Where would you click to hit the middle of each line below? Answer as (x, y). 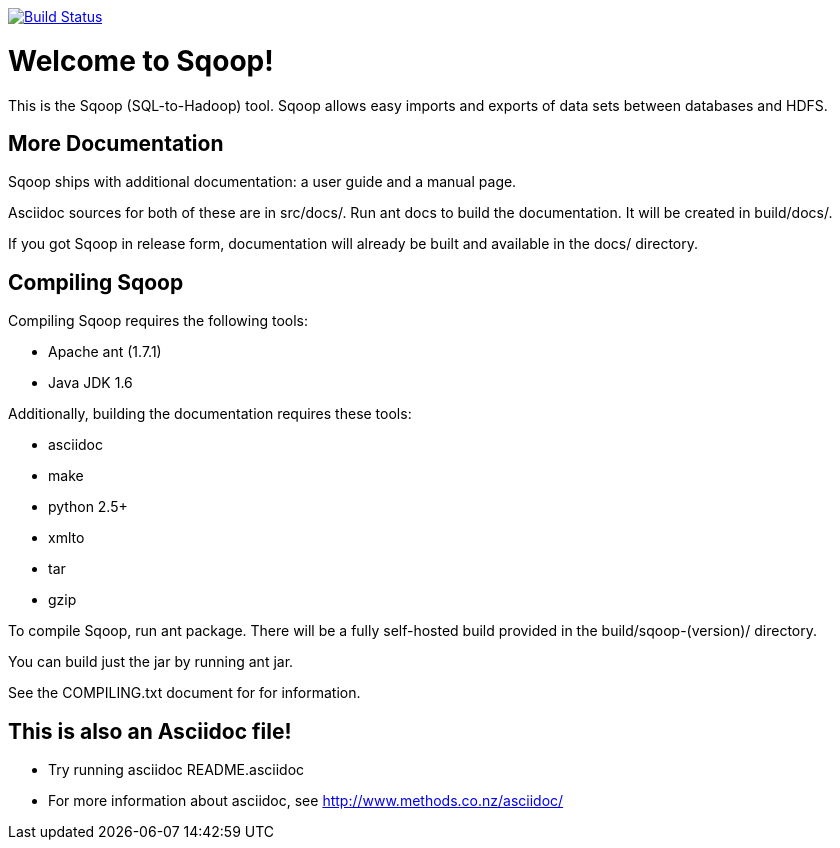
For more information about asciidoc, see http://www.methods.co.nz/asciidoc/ (306, 801)
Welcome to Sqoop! (141, 60)
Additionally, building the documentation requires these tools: (210, 414)
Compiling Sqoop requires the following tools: (158, 321)
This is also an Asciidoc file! (150, 731)
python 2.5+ (88, 507)
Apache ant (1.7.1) (105, 352)
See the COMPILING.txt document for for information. (184, 693)
